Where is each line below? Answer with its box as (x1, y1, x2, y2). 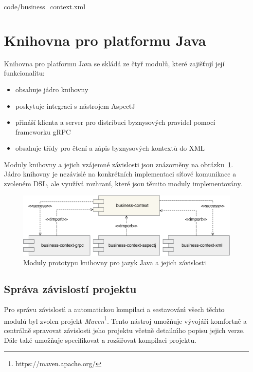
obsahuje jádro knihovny (15, 84, 89, 94)
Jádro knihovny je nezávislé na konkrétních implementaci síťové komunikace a (4, 169, 236, 179)
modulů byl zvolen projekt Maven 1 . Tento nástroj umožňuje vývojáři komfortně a (4, 314, 247, 326)
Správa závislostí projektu (4, 281, 137, 296)
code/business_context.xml (4, 1, 86, 11)
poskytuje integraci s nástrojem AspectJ (15, 100, 135, 111)
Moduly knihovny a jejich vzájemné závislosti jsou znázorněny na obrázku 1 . (4, 159, 233, 169)
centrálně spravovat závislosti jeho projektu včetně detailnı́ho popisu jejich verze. (4, 325, 245, 335)
